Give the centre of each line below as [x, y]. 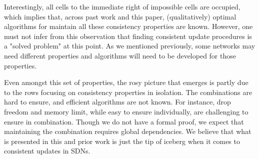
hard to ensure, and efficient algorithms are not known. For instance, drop [117, 102]
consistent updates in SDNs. [47, 151]
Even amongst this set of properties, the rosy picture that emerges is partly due [126, 82]
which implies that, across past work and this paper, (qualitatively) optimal [120, 16]
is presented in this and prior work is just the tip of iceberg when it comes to [122, 141]
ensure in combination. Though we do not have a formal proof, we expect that [124, 121]
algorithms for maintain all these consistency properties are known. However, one [128, 26]
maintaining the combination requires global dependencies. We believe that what [128, 131]
